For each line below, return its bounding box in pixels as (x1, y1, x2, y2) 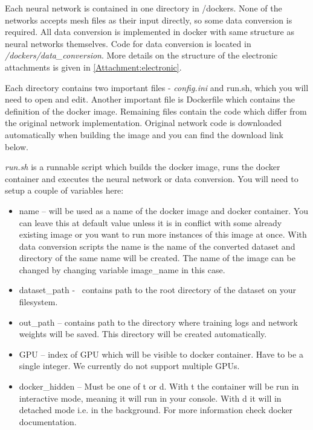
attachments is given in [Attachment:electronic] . (5, 60, 182, 73)
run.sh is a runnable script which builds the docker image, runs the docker (5, 160, 280, 173)
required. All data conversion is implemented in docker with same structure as (5, 25, 294, 38)
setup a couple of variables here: (5, 184, 124, 197)
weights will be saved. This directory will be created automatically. (19, 327, 267, 340)
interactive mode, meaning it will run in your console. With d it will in (19, 391, 282, 404)
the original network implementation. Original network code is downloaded (5, 116, 282, 129)
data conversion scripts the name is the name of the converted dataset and (19, 239, 295, 252)
